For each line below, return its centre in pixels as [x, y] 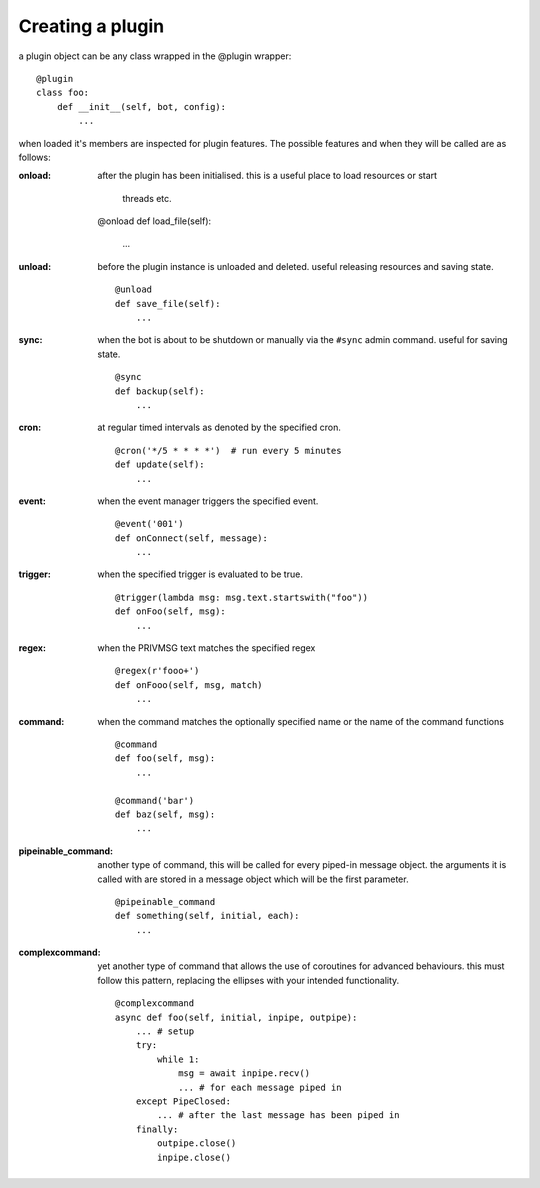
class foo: [63, 93]
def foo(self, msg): [165, 758]
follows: [34, 157]
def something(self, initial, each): [207, 916]
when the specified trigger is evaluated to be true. [200, 574]
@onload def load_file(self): [154, 221]
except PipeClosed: [183, 1101]
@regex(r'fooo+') [157, 671]
